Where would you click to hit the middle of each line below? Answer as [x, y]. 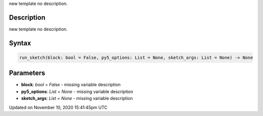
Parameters [27, 73]
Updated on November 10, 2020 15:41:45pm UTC [58, 107]
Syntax [20, 43]
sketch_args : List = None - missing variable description [77, 98]
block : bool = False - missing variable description [71, 85]
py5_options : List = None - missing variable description [77, 91]
